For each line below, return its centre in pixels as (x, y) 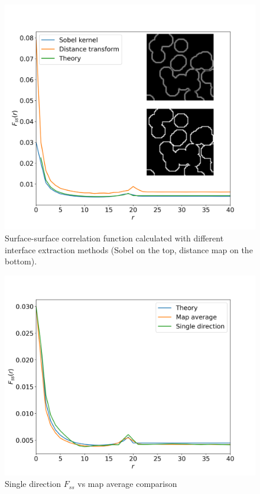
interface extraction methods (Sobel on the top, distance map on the (129, 249)
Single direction (33, 484)
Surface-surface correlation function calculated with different (114, 238)
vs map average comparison (127, 484)
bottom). (21, 261)
